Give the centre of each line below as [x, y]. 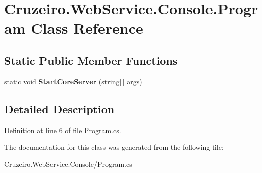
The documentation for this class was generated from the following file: [114, 147]
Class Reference [87, 28]
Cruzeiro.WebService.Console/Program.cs [68, 164]
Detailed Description [59, 109]
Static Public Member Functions [91, 60]
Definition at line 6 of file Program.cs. [63, 130]
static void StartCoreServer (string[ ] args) [73, 81]
